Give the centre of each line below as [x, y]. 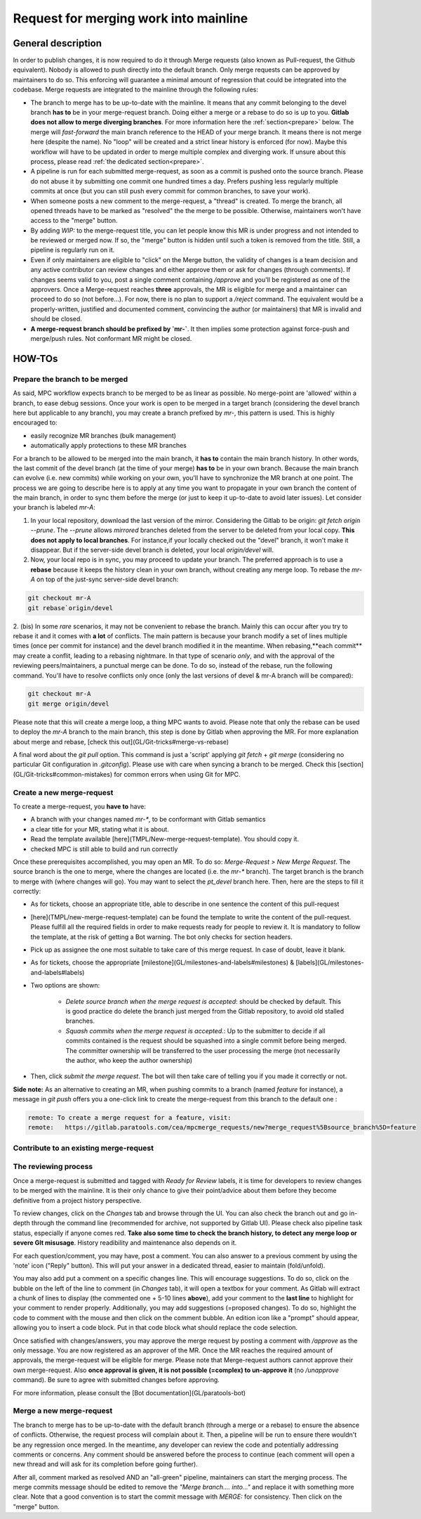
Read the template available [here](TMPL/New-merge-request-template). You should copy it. [165, 839]
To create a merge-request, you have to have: [80, 806]
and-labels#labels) [58, 972]
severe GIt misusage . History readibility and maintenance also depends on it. [125, 1243]
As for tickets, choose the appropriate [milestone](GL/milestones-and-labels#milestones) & [162, 962]
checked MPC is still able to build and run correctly [104, 849]
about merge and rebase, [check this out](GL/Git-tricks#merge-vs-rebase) [121, 742]
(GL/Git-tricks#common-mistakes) [63, 774]
